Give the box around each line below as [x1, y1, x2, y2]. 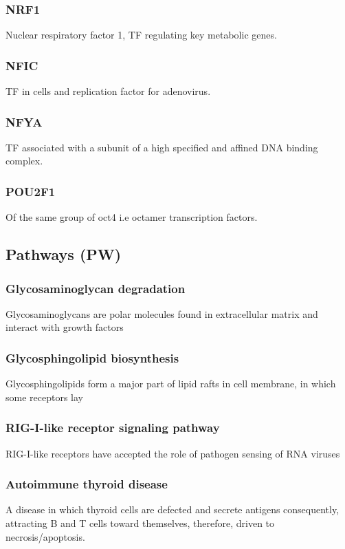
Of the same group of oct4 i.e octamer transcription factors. [5, 210, 258, 224]
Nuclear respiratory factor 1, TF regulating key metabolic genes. [5, 28, 277, 42]
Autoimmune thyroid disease [5, 475, 168, 493]
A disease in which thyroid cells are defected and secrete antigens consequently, [5, 502, 340, 517]
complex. [5, 153, 43, 168]
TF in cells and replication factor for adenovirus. [5, 84, 211, 98]
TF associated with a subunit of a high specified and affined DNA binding [5, 140, 318, 154]
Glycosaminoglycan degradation [5, 279, 186, 297]
